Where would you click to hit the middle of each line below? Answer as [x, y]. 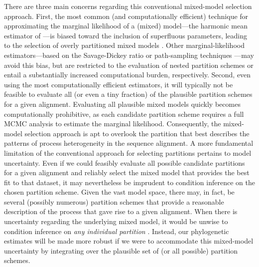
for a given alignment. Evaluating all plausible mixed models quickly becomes [122, 104]
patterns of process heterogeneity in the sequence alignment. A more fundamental [129, 143]
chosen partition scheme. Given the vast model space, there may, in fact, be [119, 192]
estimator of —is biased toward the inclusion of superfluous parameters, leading [126, 35]
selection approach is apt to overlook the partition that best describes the [137, 133]
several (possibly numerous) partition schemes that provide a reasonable [114, 201]
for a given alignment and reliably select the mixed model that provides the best [127, 172]
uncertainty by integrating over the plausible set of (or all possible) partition [121, 250]
